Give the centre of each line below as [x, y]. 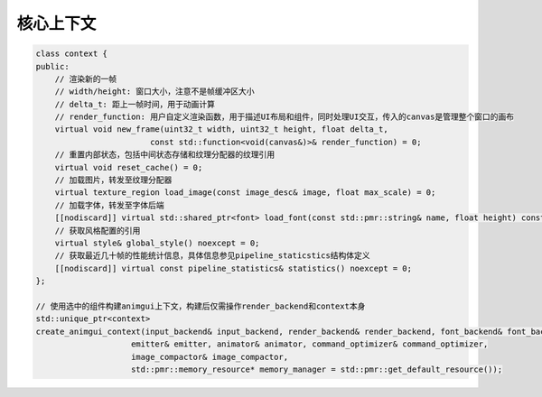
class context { [72, 54]
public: [52, 66]
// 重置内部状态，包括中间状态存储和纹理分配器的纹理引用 [165, 155]
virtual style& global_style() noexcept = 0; [157, 243]
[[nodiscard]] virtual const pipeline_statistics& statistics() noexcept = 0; [234, 268]
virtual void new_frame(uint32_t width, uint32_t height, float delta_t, [221, 129]
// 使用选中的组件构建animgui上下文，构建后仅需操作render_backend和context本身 [201, 306]
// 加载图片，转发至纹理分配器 [113, 180]
